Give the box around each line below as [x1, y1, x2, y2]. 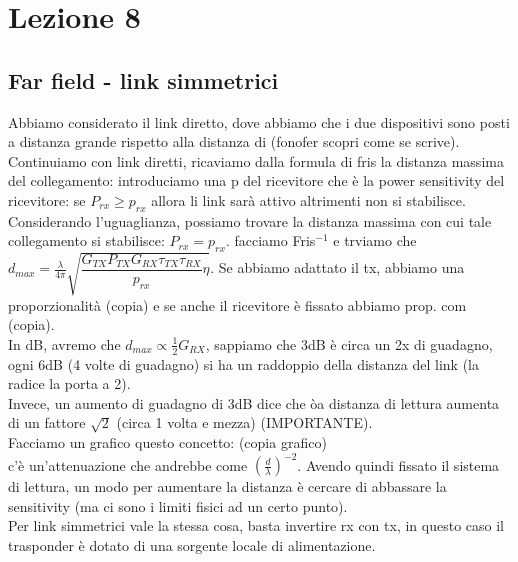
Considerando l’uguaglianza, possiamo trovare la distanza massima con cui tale [8, 210, 492, 231]
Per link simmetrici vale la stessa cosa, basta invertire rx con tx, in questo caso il [8, 515, 504, 536]
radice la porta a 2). [8, 373, 131, 394]
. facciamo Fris [225, 230, 316, 251]
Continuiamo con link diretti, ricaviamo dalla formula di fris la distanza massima [8, 150, 504, 171]
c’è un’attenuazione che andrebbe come [8, 454, 248, 475]
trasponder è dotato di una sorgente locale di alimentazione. [8, 534, 376, 555]
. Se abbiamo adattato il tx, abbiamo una [210, 257, 465, 278]
